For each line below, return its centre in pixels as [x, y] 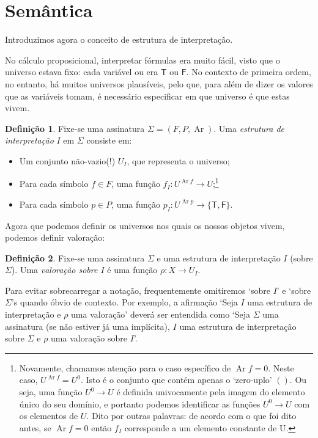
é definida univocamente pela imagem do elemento [211, 392]
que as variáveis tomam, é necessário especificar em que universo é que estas [147, 96]
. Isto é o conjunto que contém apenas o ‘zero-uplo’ [176, 380]
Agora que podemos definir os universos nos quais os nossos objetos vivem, [145, 225]
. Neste [281, 367]
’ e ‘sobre [294, 290]
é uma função [132, 270]
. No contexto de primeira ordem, [249, 72]
